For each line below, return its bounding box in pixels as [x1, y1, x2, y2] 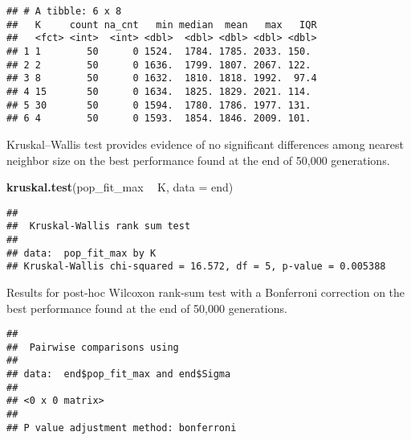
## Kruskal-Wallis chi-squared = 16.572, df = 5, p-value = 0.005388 [6, 261, 386, 273]
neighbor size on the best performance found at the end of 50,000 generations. [6, 151, 390, 168]
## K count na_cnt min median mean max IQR [6, 19, 317, 31]
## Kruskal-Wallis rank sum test [6, 220, 191, 232]
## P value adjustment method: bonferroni [6, 421, 237, 434]
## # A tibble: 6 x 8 [6, 6, 122, 17]
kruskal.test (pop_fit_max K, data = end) [6, 179, 234, 195]
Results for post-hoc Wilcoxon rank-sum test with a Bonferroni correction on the [6, 283, 405, 300]
